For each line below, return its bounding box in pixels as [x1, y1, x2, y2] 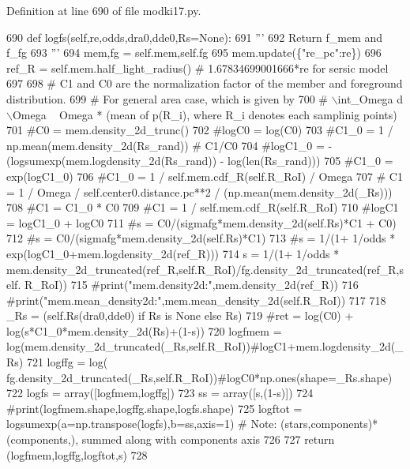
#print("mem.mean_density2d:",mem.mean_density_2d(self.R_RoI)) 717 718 [6, 291, 386, 308]
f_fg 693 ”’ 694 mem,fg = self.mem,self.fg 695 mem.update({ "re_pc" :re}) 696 [6, 44, 382, 61]
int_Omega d [337, 90, 404, 107]
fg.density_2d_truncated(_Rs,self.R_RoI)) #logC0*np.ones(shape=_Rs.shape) [6, 369, 393, 385]
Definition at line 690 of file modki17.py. [6, 2, 201, 18]
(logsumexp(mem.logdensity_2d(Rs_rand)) [6, 152, 217, 169]
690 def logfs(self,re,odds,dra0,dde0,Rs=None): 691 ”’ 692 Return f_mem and [6, 28, 383, 45]
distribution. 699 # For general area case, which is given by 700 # [6, 90, 328, 107]
